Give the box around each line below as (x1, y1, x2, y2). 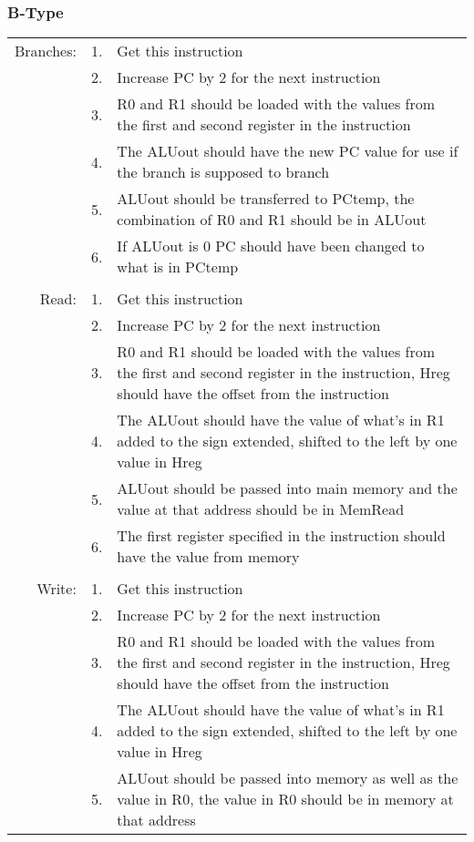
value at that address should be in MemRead (117, 498, 405, 520)
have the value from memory (117, 546, 300, 568)
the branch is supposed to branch (117, 161, 330, 183)
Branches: (15, 40, 77, 62)
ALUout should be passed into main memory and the (117, 477, 458, 499)
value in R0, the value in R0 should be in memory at (117, 788, 454, 810)
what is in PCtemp (117, 256, 239, 278)
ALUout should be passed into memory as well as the (117, 767, 459, 789)
